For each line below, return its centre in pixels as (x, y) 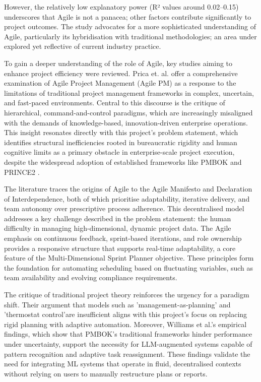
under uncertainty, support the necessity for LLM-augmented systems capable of (128, 344)
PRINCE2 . (22, 172)
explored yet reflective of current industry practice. (83, 46)
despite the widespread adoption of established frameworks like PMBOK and (123, 162)
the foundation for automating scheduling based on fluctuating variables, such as (129, 267)
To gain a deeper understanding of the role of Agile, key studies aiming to (118, 63)
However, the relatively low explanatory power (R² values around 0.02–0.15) (121, 7)
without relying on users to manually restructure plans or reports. (106, 373)
